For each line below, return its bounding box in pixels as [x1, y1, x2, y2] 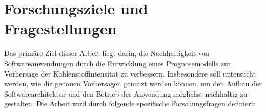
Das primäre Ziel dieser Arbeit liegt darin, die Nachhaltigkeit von [4, 48, 210, 59]
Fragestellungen [4, 18, 117, 39]
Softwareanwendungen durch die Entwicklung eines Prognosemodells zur [4, 58, 231, 68]
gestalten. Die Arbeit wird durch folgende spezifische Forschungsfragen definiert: [4, 98, 256, 109]
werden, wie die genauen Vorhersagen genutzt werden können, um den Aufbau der [4, 78, 262, 89]
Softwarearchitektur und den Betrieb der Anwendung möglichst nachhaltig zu [4, 88, 248, 99]
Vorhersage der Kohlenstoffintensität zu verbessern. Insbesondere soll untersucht [4, 68, 256, 79]
